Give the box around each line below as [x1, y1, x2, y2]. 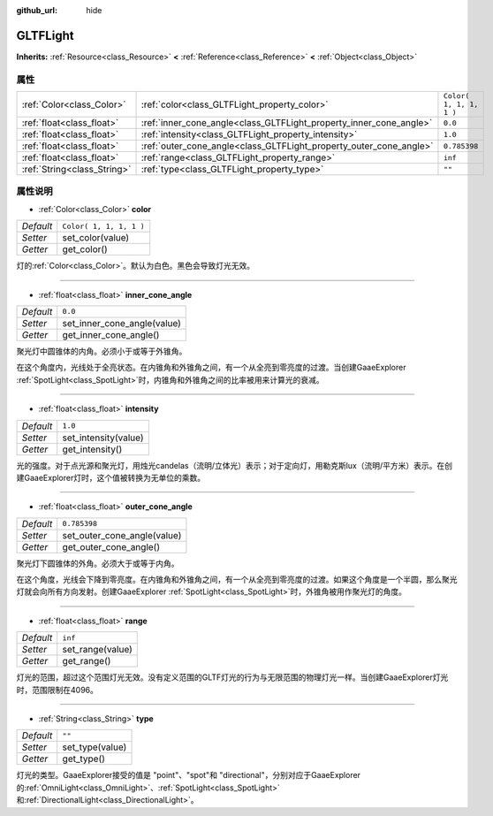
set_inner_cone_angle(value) [62, 316, 181, 329]
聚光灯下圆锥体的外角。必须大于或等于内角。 [16, 558, 179, 568]
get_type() [62, 752, 106, 765]
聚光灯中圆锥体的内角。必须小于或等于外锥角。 [16, 346, 187, 356]
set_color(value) [62, 232, 130, 244]
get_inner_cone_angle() [62, 328, 160, 340]
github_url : [16, 5, 57, 15]
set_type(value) [62, 741, 127, 753]
